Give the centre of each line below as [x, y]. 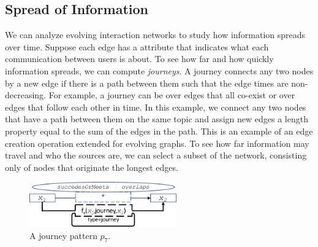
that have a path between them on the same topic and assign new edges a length [157, 119]
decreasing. [26, 95]
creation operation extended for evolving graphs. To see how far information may [157, 143]
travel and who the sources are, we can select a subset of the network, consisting [156, 155]
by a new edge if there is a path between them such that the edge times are [147, 83]
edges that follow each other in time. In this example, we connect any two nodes [156, 107]
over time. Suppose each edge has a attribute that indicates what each [137, 46]
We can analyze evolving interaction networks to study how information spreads [155, 35]
